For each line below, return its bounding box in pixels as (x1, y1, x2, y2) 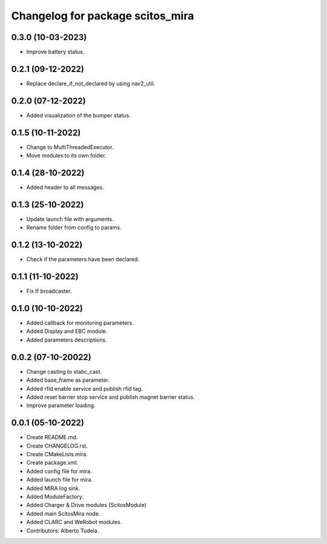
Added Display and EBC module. (26, 328, 108, 335)
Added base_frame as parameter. (26, 376, 110, 384)
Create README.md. (26, 434, 78, 441)
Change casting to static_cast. (26, 368, 102, 375)
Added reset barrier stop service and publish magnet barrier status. (26, 393, 195, 400)
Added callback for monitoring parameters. (26, 319, 134, 327)
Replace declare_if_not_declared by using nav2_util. (26, 79, 156, 87)
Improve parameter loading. (26, 402, 96, 409)
